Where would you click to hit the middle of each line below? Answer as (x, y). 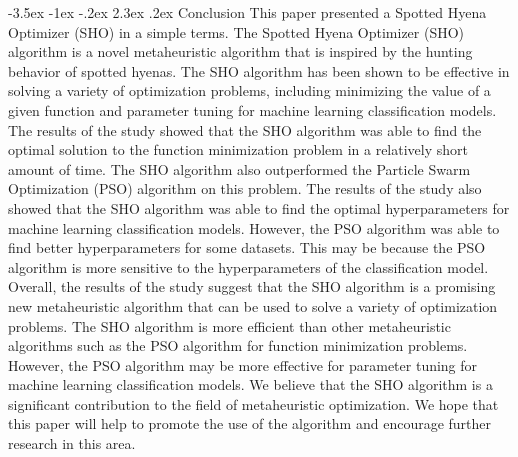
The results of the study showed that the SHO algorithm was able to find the (245, 129)
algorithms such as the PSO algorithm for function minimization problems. (238, 345)
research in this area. (72, 443)
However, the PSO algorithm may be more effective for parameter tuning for (243, 364)
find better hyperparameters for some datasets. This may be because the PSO (247, 247)
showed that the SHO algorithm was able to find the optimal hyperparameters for (259, 207)
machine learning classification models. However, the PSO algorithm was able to (254, 227)
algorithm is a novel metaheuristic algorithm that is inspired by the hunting (240, 51)
